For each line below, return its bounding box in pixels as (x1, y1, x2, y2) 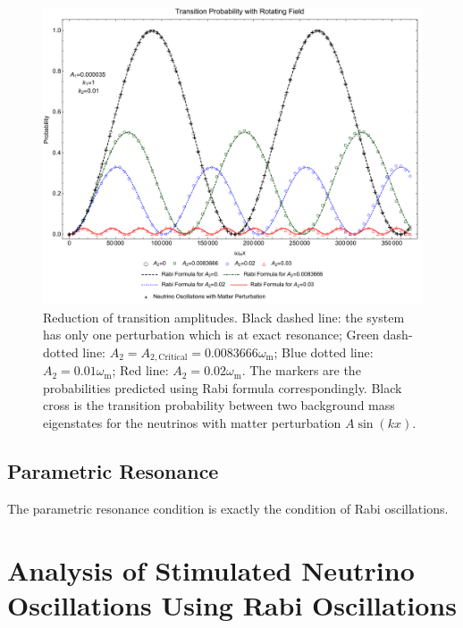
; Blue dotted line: (274, 342, 374, 361)
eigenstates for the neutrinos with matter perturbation (43, 413, 341, 431)
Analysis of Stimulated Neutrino (7, 551, 415, 588)
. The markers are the (241, 361, 361, 380)
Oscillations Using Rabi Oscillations (7, 586, 457, 623)
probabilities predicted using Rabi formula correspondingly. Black (43, 378, 402, 397)
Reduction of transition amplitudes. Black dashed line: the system (43, 307, 405, 326)
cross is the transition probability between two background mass (43, 396, 395, 414)
